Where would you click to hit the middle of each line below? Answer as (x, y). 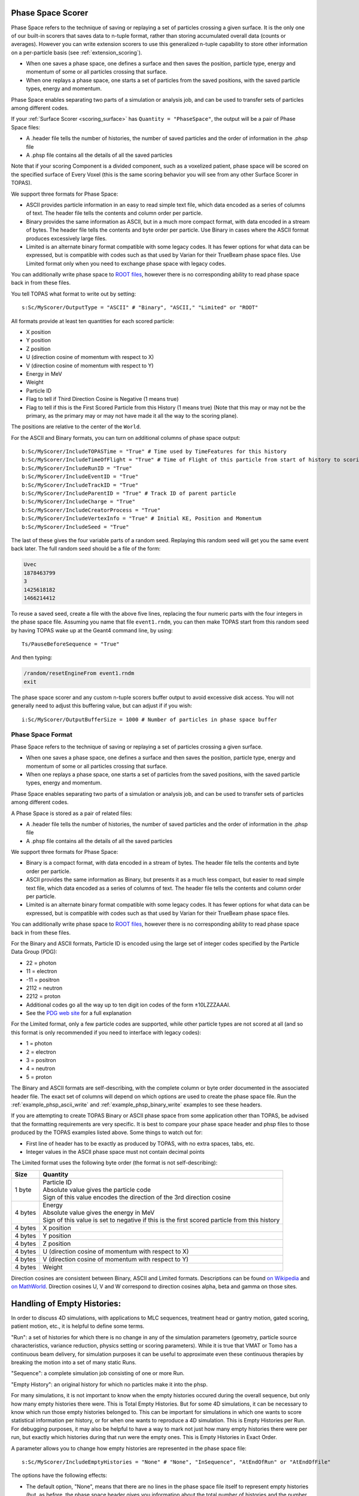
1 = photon (39, 1044)
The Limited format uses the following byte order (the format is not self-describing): (114, 1163)
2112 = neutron (44, 988)
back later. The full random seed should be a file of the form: (86, 549)
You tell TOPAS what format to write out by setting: (74, 294)
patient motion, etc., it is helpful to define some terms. (78, 1326)
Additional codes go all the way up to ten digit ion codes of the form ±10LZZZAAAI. (128, 1005)
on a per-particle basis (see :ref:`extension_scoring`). (77, 52)
